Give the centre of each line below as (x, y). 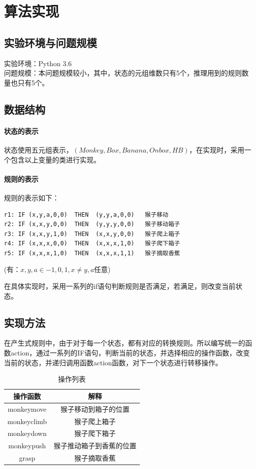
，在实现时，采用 (217, 149)
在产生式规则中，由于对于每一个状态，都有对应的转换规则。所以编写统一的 (125, 343)
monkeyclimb (27, 421)
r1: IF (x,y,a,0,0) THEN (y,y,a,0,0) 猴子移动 (86, 215)
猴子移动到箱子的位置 (95, 409)
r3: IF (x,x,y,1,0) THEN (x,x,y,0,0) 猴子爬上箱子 (92, 234)
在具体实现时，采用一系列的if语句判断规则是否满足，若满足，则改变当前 (120, 286)
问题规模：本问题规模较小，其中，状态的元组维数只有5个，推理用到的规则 (123, 73)
